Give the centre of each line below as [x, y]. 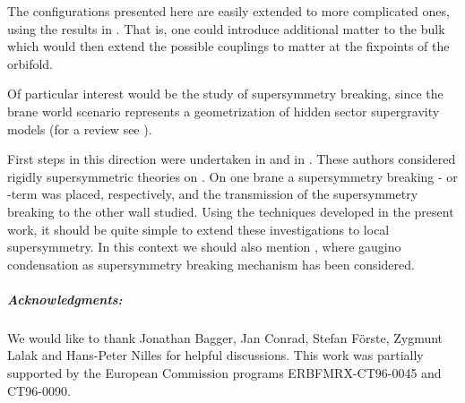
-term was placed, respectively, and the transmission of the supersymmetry [213, 194]
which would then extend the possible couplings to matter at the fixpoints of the [228, 46]
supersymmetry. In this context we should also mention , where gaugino [204, 247]
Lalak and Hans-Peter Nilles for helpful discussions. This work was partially [215, 355]
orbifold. [30, 63]
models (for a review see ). [80, 129]
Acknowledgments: [65, 299]
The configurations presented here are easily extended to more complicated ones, [228, 11]
